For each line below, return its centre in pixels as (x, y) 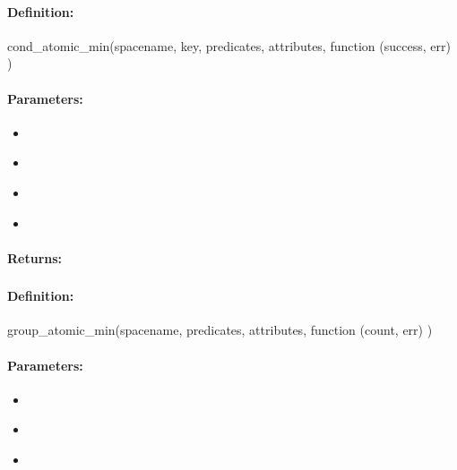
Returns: (35, 257)
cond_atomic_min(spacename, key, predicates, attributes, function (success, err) (229, 45)
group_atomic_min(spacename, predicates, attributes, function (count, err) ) (220, 330)
